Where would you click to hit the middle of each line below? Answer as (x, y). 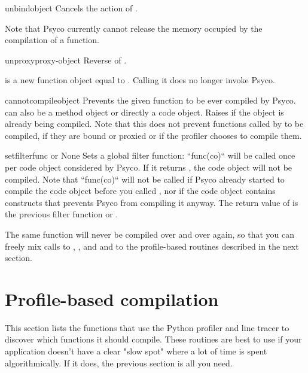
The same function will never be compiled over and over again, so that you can (150, 234)
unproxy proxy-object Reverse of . (66, 60)
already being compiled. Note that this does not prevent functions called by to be (154, 124)
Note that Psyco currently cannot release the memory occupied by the (134, 28)
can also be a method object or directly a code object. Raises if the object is (144, 112)
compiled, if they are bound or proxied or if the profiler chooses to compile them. (153, 135)
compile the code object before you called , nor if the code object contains (140, 191)
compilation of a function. (52, 40)
